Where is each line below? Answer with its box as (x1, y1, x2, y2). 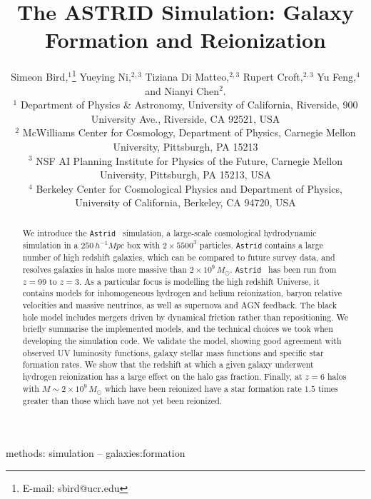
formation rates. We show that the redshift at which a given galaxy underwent (22, 358, 314, 371)
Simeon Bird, (11, 69, 68, 84)
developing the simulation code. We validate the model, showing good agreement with (22, 335, 342, 347)
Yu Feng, (317, 69, 356, 84)
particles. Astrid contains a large (199, 238, 323, 251)
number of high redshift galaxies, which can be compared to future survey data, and (22, 251, 335, 263)
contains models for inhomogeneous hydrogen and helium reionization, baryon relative (22, 287, 342, 299)
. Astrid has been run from (230, 263, 337, 275)
